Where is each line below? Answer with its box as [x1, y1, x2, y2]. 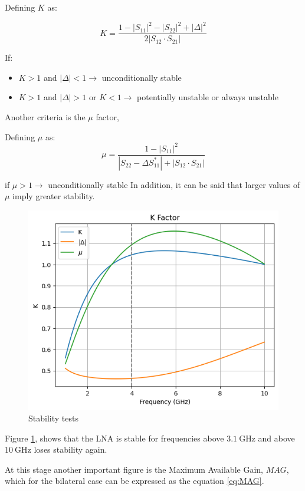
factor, [96, 110, 119, 123]
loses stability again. [34, 443, 107, 456]
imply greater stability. [12, 190, 95, 202]
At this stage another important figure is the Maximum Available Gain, [5, 463, 263, 475]
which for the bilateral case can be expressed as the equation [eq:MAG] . [5, 474, 264, 487]
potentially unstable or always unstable [137, 91, 278, 103]
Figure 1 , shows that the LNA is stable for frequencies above [5, 431, 224, 444]
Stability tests [28, 412, 78, 424]
